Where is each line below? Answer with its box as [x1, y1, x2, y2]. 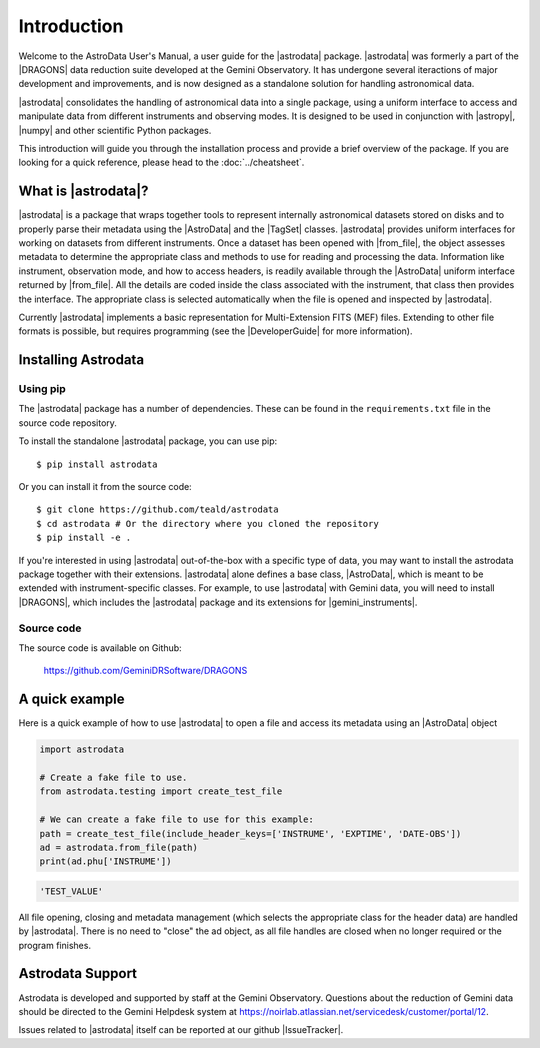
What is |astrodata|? [18, 183, 149, 200]
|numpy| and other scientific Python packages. [18, 124, 212, 136]
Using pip [18, 382, 67, 396]
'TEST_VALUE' [39, 885, 104, 897]
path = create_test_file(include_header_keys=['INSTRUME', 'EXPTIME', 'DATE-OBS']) [39, 828, 462, 839]
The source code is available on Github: [18, 641, 182, 654]
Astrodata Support [18, 965, 138, 982]
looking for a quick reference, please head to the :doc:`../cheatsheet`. [18, 156, 305, 169]
